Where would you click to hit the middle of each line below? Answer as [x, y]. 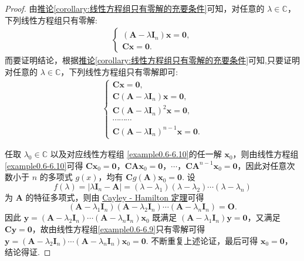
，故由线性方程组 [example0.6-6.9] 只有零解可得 [119, 229]
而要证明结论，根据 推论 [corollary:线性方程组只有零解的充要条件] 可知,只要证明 [152, 60]
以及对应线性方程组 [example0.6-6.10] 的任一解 [136, 154]
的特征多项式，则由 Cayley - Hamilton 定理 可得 [115, 197]
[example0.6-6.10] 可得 [44, 165]
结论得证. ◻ [28, 252]
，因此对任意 [262, 165]
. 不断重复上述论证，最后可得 [202, 240]
